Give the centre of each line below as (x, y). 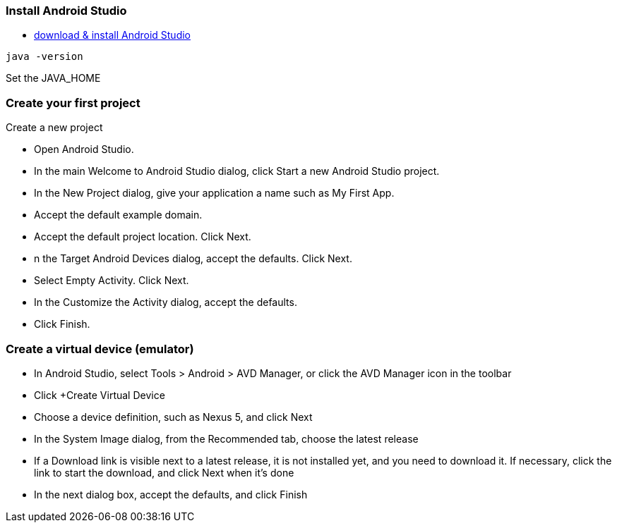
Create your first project (73, 103)
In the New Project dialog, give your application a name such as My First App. (214, 193)
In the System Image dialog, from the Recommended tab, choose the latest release (226, 438)
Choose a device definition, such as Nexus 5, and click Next (173, 417)
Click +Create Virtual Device (100, 395)
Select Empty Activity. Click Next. (112, 281)
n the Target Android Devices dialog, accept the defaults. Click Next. (193, 259)
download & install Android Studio (113, 35)
